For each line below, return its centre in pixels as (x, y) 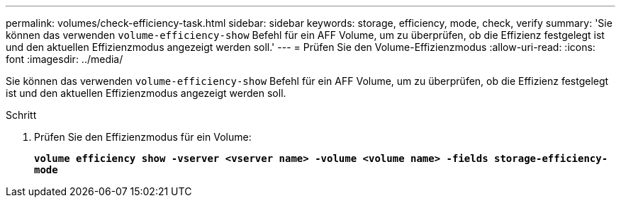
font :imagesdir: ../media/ (65, 59)
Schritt (21, 115)
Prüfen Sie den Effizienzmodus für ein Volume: (143, 137)
